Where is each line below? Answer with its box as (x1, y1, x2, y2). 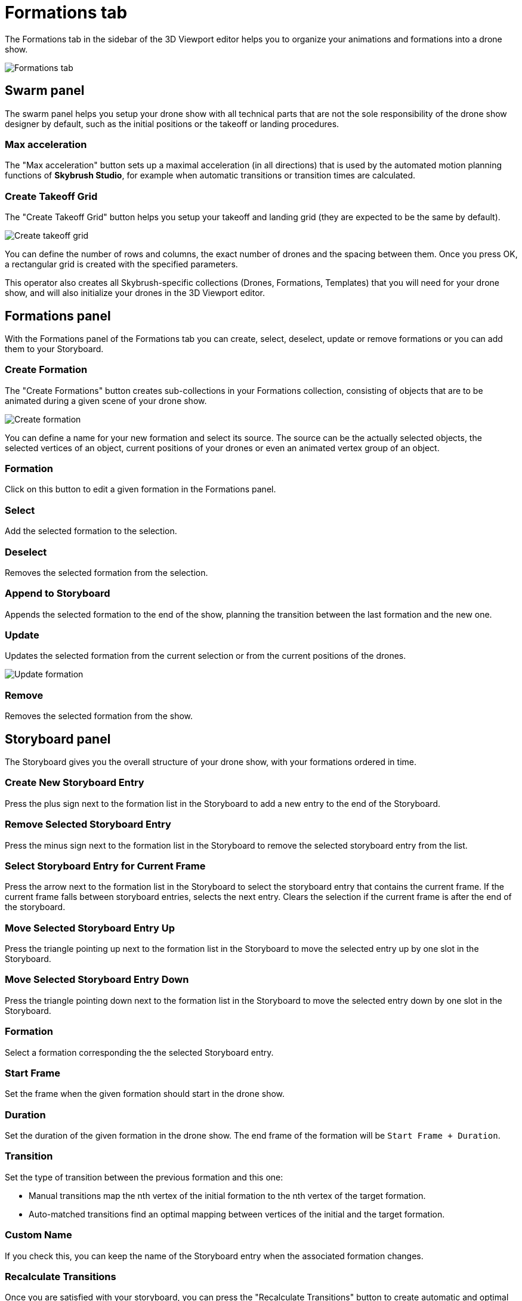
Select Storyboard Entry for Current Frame (5, 859, 206, 872)
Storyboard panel (5, 731, 111, 747)
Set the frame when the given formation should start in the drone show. (5, 1089, 285, 1099)
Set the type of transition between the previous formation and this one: (5, 1171, 283, 1182)
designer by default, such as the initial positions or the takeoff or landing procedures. (5, 118, 339, 129)
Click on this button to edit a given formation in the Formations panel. (5, 484, 276, 495)
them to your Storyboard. (5, 343, 104, 354)
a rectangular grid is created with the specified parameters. (5, 259, 238, 270)
